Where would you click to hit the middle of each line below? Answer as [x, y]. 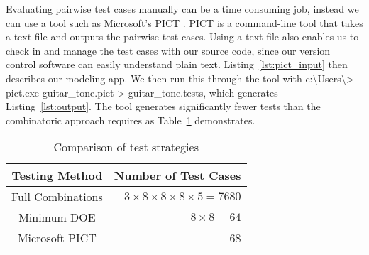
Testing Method [57, 175]
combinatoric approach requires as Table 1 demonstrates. [131, 120]
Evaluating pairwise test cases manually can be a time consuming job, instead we [182, 9]
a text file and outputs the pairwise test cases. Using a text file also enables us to [182, 37]
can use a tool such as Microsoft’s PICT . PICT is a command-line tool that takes [184, 22]
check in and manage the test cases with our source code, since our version [168, 50]
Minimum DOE [57, 217]
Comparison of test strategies [126, 147]
